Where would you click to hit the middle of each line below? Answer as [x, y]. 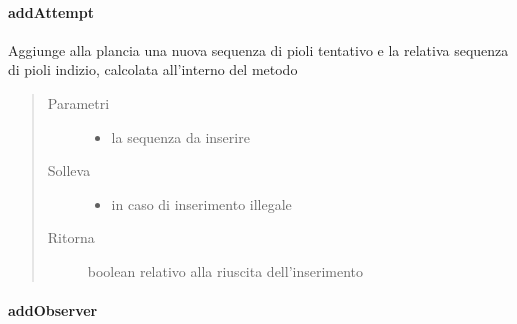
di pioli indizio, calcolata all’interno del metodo [153, 69]
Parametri [78, 102]
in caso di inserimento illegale [201, 203]
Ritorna [71, 237]
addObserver [53, 310]
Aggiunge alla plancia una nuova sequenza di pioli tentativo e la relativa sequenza [258, 49]
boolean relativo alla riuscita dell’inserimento [225, 270]
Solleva [69, 170]
